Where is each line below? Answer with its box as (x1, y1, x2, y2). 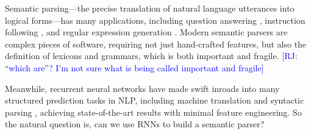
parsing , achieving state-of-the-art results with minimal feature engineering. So (5, 105, 302, 118)
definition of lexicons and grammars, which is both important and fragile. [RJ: (5, 49, 298, 62)
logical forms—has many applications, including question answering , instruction (5, 13, 306, 26)
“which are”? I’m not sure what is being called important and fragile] (5, 61, 264, 74)
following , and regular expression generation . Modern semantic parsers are (5, 26, 288, 38)
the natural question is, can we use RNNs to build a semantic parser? (5, 118, 265, 130)
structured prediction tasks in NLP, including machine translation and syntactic (5, 94, 304, 107)
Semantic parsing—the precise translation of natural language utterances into (5, 2, 295, 14)
